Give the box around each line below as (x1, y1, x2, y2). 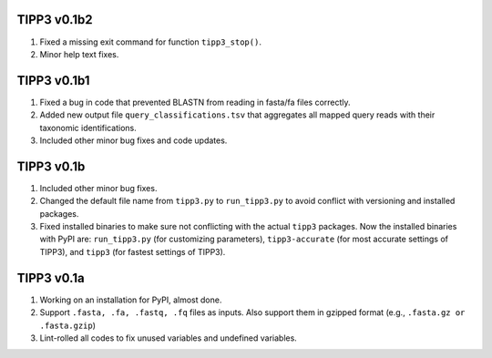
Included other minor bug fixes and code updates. (39, 135, 228, 146)
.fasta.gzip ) (39, 320, 96, 331)
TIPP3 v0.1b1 (16, 73, 90, 88)
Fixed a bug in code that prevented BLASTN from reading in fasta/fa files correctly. (39, 97, 351, 107)
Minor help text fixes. (39, 48, 119, 59)
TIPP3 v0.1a (16, 270, 86, 286)
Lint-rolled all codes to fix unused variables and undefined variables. (39, 332, 298, 343)
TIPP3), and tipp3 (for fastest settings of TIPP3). (39, 246, 226, 257)
